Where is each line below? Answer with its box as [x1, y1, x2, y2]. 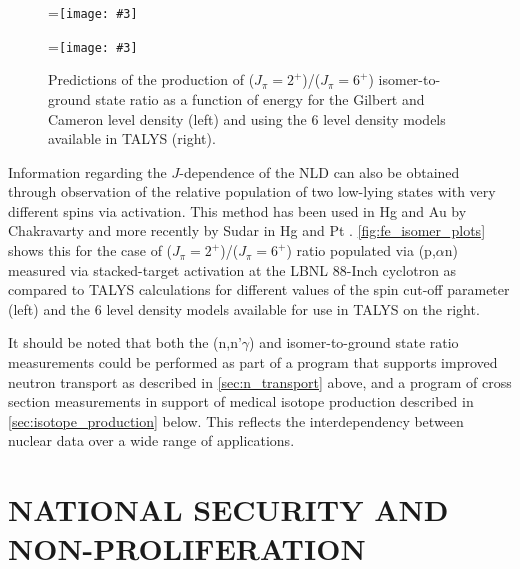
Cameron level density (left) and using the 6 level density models [48, 108, 446, 129]
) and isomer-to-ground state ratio [249, 332, 459, 353]
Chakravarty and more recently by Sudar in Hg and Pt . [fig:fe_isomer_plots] [8, 220, 486, 241]
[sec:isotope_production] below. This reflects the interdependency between [8, 410, 464, 431]
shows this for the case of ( [8, 240, 173, 261]
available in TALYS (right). [48, 128, 216, 149]
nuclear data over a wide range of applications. [8, 430, 295, 451]
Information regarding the [8, 161, 167, 182]
